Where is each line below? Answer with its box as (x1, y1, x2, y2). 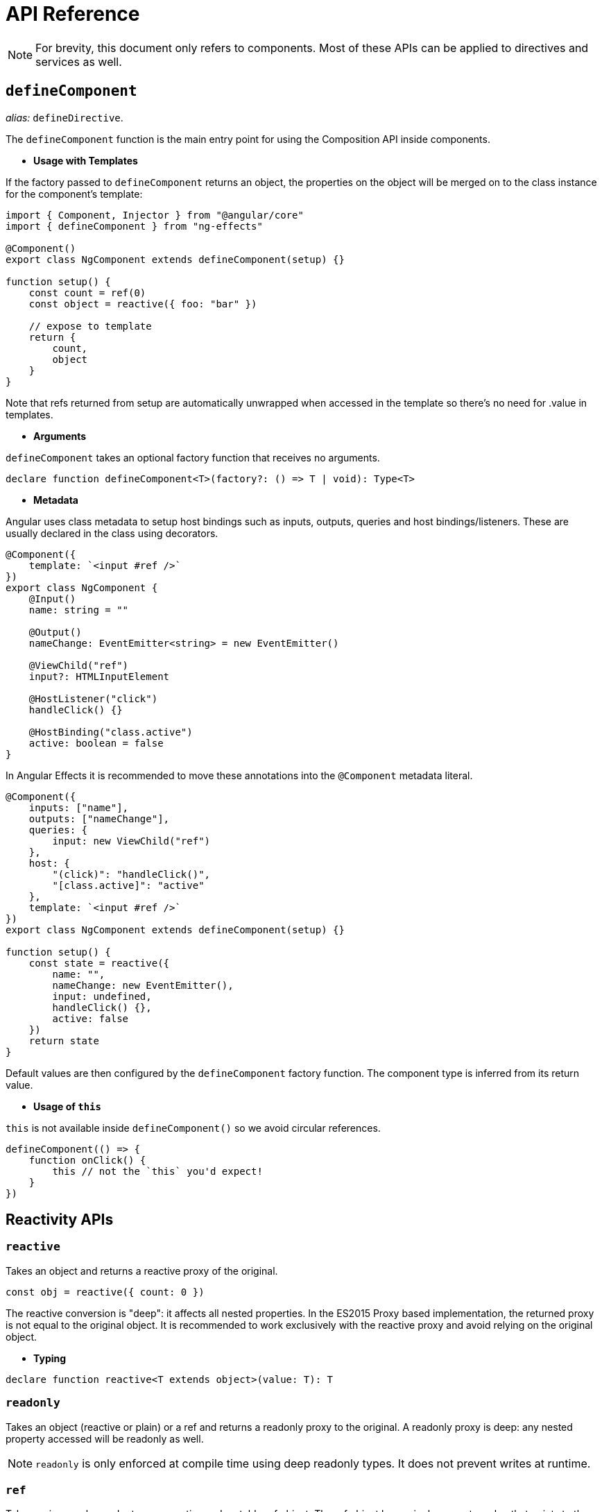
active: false (52, 1012, 129, 1024)
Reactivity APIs (6, 1211, 114, 1229)
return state (28, 1035, 99, 1046)
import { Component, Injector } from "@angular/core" (6, 209, 304, 221)
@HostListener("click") (28, 693, 158, 704)
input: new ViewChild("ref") (52, 835, 211, 847)
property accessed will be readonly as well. (6, 1432, 204, 1445)
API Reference (6, 2, 140, 26)
